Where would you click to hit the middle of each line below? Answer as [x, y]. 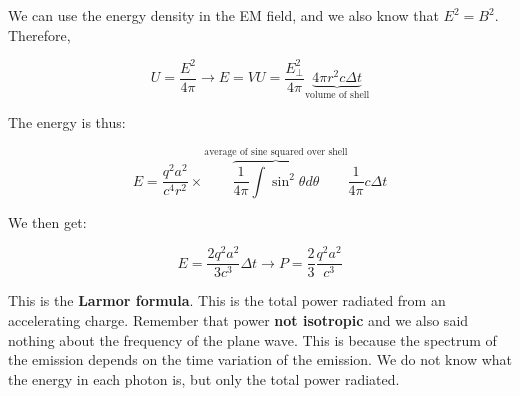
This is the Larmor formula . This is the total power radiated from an [227, 300]
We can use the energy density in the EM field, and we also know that [223, 15]
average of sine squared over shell [276, 151]
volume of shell [337, 95]
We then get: [47, 221]
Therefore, [39, 34]
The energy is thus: [67, 121]
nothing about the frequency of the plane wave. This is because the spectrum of [252, 339]
